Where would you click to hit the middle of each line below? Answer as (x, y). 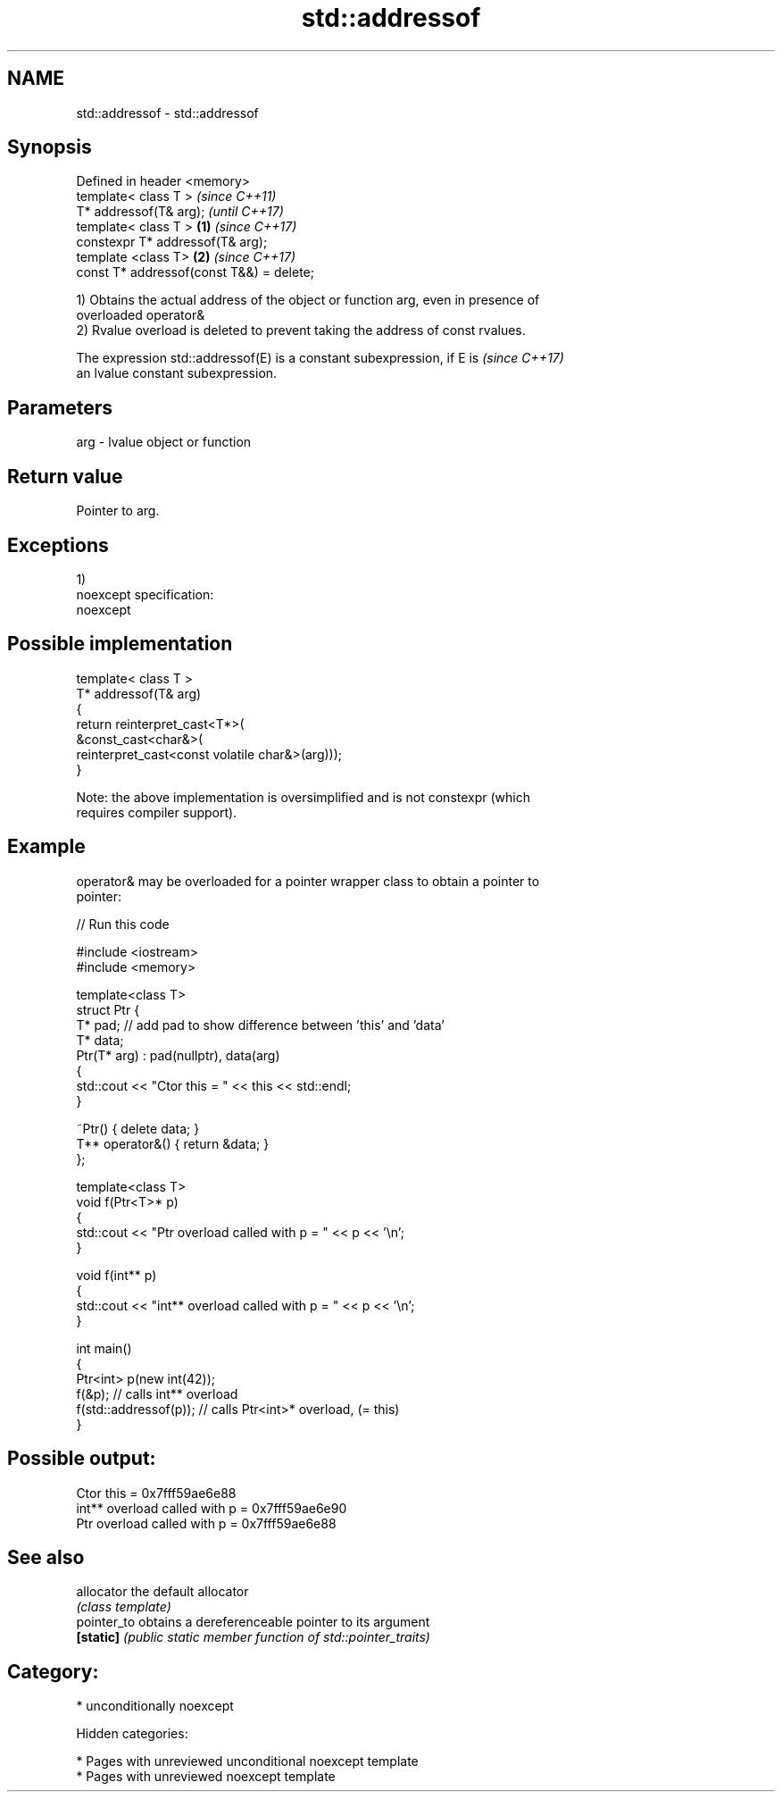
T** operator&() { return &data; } (173, 1143)
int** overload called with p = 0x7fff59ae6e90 (212, 1508)
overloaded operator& (141, 315)
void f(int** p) (116, 1275)
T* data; (100, 1040)
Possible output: (82, 1459)
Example (46, 847)
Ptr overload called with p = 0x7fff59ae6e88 (206, 1523)
